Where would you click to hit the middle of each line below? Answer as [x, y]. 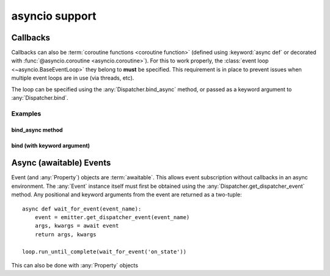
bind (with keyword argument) [51, 145]
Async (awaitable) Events [61, 163]
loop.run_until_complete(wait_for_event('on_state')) [104, 252]
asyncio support [54, 16]
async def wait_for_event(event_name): [82, 209]
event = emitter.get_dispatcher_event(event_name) [112, 218]
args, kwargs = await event [77, 226]
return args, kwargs [65, 234]
